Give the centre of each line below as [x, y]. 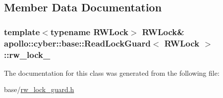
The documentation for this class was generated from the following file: [112, 73]
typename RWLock [89, 31]
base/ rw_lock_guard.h [39, 89]
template [22, 31]
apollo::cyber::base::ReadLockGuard [77, 43]
